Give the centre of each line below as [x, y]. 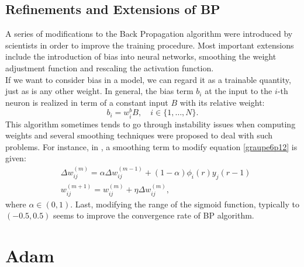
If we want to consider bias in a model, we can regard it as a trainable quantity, [148, 79]
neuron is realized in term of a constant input [87, 102]
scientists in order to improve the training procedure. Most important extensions [150, 45]
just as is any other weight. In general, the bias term [99, 91]
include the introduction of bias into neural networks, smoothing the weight [141, 56]
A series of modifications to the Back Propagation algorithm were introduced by [149, 34]
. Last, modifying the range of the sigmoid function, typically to [185, 204]
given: [16, 158]
